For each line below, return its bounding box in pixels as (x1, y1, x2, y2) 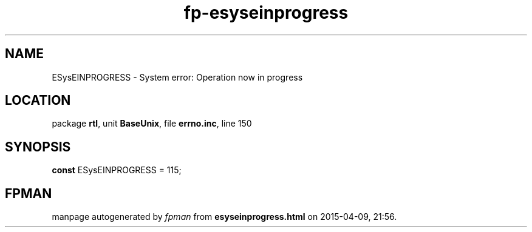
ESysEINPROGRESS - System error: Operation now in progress (52, 71, 303, 82)
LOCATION (5, 93, 71, 108)
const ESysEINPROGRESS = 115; (52, 165, 182, 176)
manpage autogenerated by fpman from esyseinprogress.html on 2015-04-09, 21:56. (52, 211, 397, 222)
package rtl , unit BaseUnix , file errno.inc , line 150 (52, 118, 252, 129)
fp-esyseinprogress (183, 2, 349, 23)
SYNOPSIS (5, 139, 71, 154)
